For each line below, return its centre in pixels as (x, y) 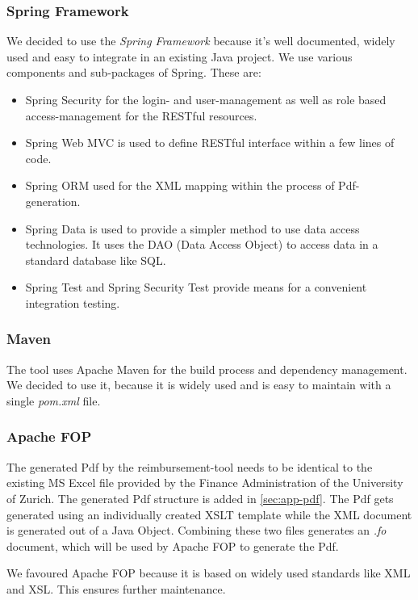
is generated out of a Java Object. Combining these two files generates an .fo (196, 530)
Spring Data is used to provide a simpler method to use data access (192, 228)
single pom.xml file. (54, 400)
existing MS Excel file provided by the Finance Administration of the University (205, 483)
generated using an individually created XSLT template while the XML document (209, 514)
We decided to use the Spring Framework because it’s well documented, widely (201, 41)
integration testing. (73, 302)
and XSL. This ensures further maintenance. (116, 588)
